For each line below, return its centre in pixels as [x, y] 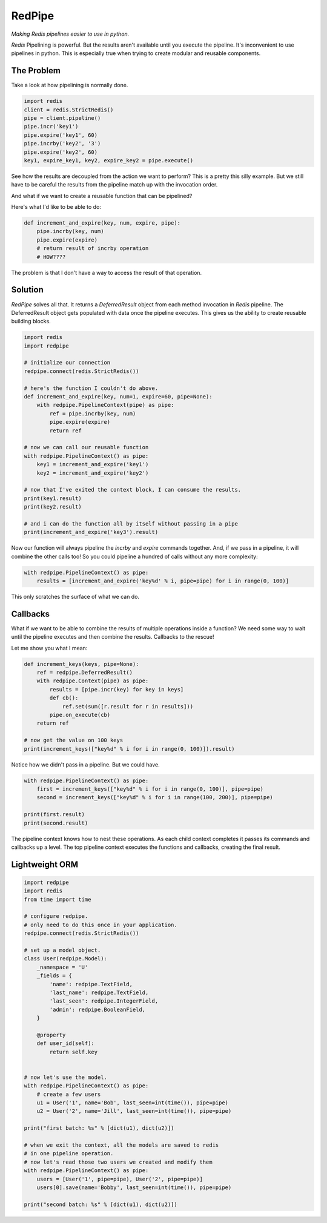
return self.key [74, 1052]
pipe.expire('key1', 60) [61, 135]
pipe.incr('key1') [51, 127]
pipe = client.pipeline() [62, 118]
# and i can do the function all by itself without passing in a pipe [131, 523]
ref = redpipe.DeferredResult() [85, 673]
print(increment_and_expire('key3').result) [91, 532]
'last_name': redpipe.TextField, [99, 992]
